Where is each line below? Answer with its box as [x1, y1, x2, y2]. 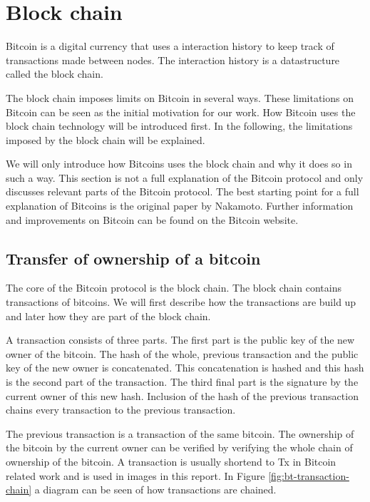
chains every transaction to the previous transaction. [6, 402, 236, 417]
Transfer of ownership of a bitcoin [6, 247, 261, 269]
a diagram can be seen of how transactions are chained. [34, 482, 277, 497]
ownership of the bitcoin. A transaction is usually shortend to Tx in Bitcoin [6, 454, 336, 468]
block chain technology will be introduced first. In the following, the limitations [6, 118, 353, 133]
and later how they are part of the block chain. [6, 308, 211, 323]
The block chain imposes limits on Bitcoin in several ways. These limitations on [6, 90, 354, 105]
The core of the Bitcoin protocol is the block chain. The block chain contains [6, 280, 341, 295]
